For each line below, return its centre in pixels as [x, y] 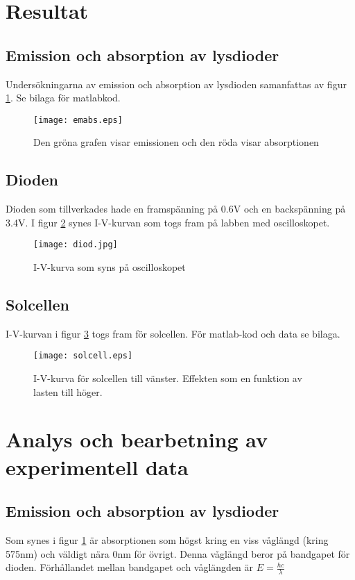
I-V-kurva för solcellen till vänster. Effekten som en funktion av [168, 378]
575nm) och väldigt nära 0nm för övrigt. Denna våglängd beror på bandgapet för [178, 553]
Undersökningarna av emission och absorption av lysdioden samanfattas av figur [176, 84]
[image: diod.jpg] [76, 245]
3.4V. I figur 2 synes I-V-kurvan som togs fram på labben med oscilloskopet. [168, 222]
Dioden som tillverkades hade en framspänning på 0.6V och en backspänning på [176, 209]
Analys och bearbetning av [137, 439]
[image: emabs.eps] [78, 120]
